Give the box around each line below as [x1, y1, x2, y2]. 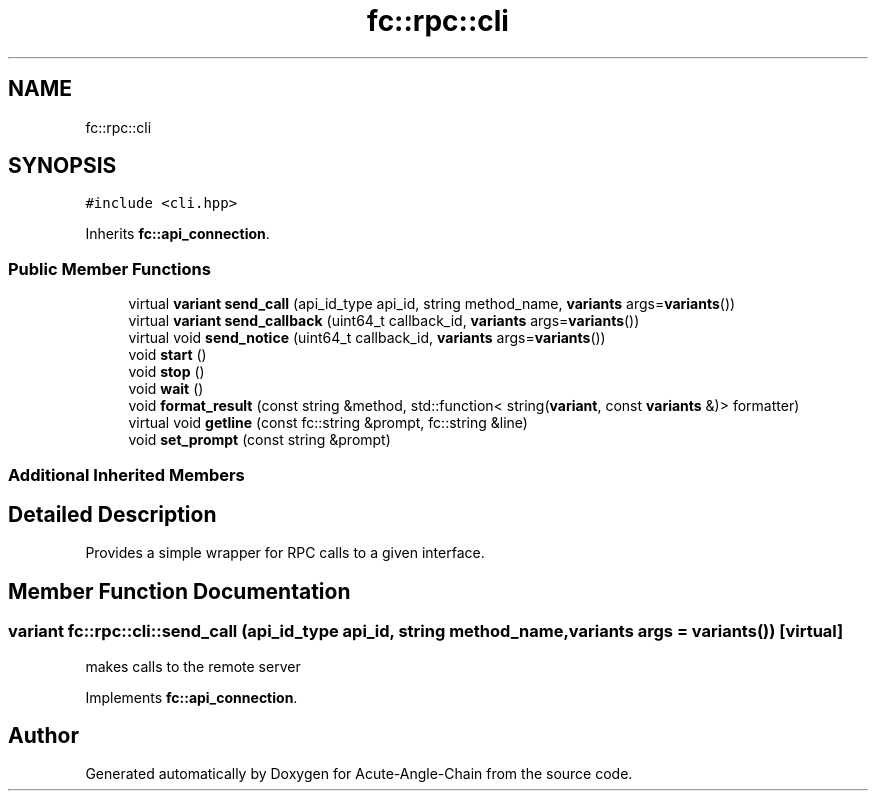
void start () [128, 346, 207, 364]
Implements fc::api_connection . [85, 688, 298, 706]
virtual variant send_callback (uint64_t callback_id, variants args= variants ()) [128, 312, 640, 330]
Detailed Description [8, 501, 217, 527]
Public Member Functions [8, 258, 211, 279]
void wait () [128, 380, 204, 398]
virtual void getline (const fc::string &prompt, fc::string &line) [128, 414, 528, 432]
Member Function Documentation [8, 578, 351, 604]
